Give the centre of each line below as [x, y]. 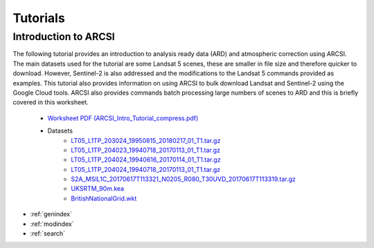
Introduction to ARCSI [64, 37]
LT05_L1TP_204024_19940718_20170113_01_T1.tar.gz [146, 169]
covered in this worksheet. [51, 102]
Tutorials [39, 18]
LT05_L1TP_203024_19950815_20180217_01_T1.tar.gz [146, 140]
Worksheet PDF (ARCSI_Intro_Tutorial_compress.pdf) [123, 118]
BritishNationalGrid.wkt [104, 198]
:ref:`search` [48, 233]
